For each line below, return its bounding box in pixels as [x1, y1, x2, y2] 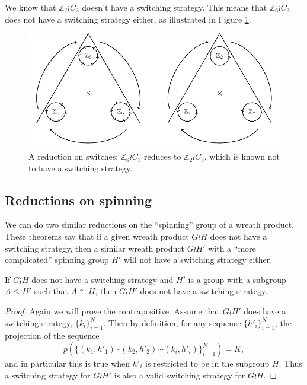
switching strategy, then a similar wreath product [5, 241, 184, 254]
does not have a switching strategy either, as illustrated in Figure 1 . [5, 12, 251, 25]
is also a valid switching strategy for [114, 368, 245, 381]
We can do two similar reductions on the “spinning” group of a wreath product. [5, 218, 295, 231]
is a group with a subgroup [188, 273, 286, 285]
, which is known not [204, 150, 280, 163]
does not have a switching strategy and [31, 273, 174, 285]
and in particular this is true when [5, 357, 130, 370]
